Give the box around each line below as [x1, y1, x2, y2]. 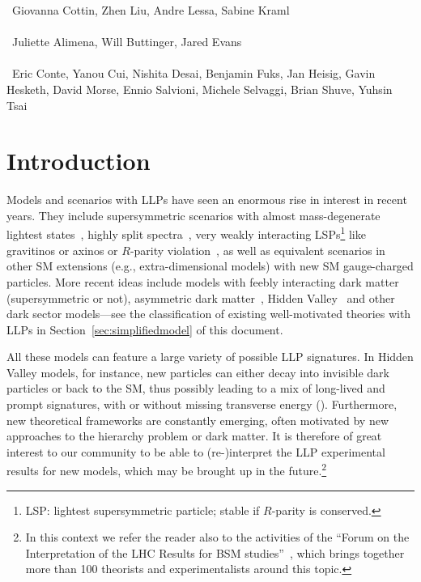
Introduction [6, 144, 151, 177]
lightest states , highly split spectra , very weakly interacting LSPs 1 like [6, 223, 366, 243]
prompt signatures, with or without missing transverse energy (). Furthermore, [6, 396, 398, 413]
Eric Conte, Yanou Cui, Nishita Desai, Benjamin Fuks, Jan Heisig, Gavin [11, 65, 376, 82]
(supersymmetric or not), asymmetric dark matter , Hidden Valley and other [6, 289, 395, 306]
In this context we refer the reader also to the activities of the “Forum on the [25, 529, 410, 546]
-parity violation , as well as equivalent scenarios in [130, 241, 385, 258]
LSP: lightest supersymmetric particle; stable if [25, 501, 260, 518]
